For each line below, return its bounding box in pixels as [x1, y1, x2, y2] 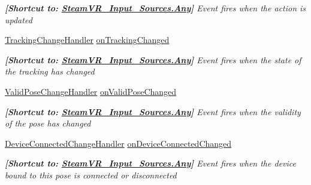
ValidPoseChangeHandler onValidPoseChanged [5, 85, 177, 97]
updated [5, 13, 32, 26]
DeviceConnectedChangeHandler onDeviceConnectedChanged [5, 137, 232, 149]
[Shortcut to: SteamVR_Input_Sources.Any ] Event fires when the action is [5, 2, 306, 14]
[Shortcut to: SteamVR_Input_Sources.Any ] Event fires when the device [5, 157, 296, 169]
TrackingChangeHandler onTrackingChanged [5, 33, 170, 46]
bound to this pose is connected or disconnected [5, 168, 177, 181]
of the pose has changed [5, 117, 91, 129]
